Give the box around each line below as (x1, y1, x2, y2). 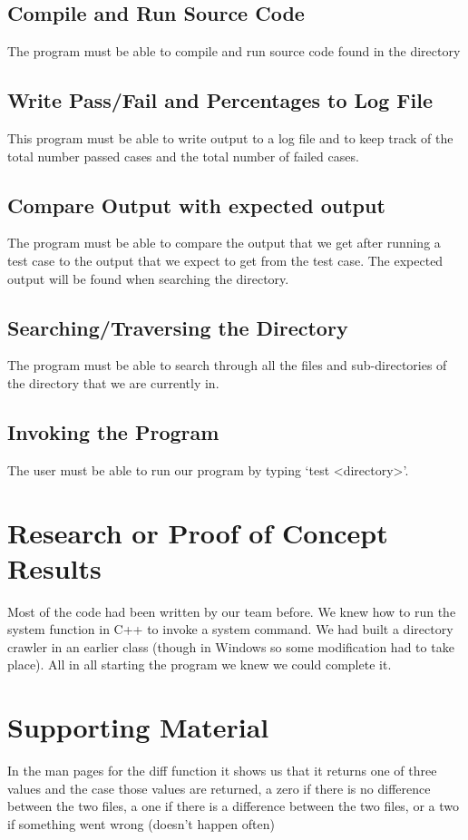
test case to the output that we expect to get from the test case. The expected (7, 250, 444, 269)
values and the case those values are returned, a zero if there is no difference (7, 778, 431, 797)
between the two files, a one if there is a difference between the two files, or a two (7, 796, 460, 816)
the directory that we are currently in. (7, 373, 219, 392)
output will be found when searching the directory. (7, 269, 289, 288)
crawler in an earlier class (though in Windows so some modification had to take (7, 637, 454, 656)
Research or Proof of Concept (7, 513, 388, 551)
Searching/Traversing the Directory (7, 313, 348, 341)
